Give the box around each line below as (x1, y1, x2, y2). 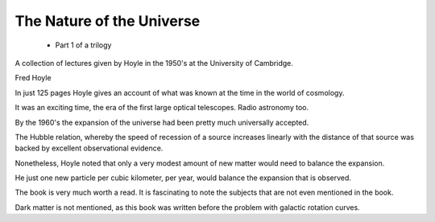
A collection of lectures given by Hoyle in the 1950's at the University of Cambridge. (14, 58, 294, 68)
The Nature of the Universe (14, 12, 201, 30)
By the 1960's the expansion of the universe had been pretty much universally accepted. (14, 117, 309, 127)
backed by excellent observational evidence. (14, 143, 164, 153)
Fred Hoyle (14, 73, 52, 83)
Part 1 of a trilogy (55, 40, 112, 50)
